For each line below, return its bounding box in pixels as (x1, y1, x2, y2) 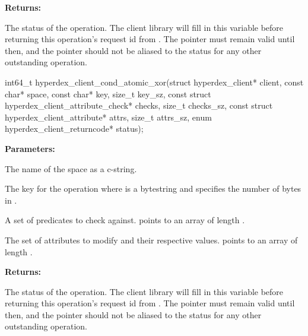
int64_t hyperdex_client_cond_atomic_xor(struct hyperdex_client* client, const (5, 75, 304, 88)
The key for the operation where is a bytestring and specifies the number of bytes (5, 182, 301, 195)
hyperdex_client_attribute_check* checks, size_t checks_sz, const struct (5, 99, 273, 112)
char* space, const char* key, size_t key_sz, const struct (5, 87, 211, 100)
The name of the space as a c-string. (5, 162, 137, 175)
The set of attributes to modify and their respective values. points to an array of (5, 233, 298, 246)
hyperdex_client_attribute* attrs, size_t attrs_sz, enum (5, 110, 212, 123)
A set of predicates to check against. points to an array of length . (5, 214, 245, 226)
